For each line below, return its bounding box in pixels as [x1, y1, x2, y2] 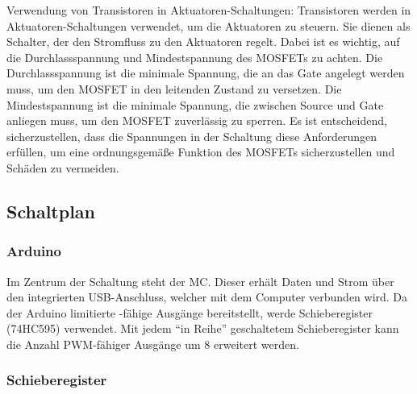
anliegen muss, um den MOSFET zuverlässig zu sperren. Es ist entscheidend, [6, 112, 387, 129]
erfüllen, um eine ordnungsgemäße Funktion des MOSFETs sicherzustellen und [6, 143, 395, 160]
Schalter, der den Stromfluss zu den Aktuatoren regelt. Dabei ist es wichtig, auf [6, 33, 400, 50]
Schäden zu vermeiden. [6, 159, 119, 176]
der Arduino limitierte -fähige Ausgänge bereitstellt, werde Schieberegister [6, 304, 373, 321]
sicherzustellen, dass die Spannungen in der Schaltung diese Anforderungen [6, 127, 377, 144]
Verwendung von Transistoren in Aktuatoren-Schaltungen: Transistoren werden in [6, 2, 411, 18]
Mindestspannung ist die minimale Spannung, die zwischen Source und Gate [6, 96, 384, 113]
